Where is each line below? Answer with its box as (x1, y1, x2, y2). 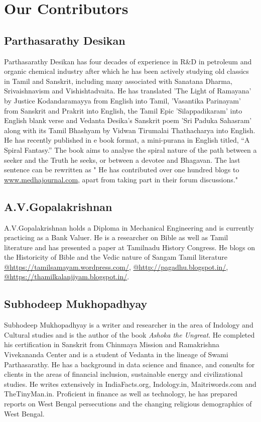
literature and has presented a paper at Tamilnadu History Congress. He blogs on (4, 242, 255, 252)
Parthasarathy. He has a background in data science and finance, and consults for (4, 359, 255, 369)
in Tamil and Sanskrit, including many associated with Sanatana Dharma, (4, 75, 232, 86)
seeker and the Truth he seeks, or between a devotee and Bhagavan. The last (4, 154, 240, 165)
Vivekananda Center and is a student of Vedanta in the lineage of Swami (4, 349, 228, 360)
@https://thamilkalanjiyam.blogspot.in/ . (4, 271, 129, 282)
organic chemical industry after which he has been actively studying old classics (4, 66, 249, 76)
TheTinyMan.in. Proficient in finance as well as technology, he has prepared (4, 388, 237, 399)
